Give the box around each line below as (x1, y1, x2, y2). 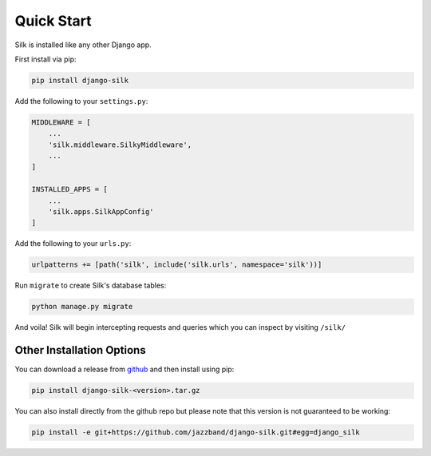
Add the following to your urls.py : (14, 239, 132, 248)
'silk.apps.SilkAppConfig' (48, 208, 155, 216)
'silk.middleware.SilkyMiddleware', (48, 140, 192, 149)
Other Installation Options (14, 343, 147, 357)
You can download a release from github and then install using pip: (14, 364, 235, 375)
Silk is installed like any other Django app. (14, 40, 152, 50)
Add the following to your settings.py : (14, 96, 148, 105)
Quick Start (14, 12, 92, 30)
